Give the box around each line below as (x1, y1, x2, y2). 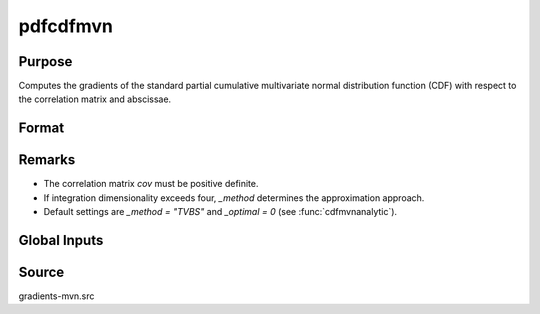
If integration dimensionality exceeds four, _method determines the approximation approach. (43, 191, 425, 204)
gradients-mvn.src (18, 290, 95, 302)
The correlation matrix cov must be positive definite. (43, 178, 259, 190)
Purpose (18, 53, 73, 70)
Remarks (18, 151, 76, 169)
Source (18, 263, 65, 280)
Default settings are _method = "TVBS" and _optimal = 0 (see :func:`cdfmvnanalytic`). (43, 206, 398, 218)
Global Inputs (18, 231, 104, 249)
